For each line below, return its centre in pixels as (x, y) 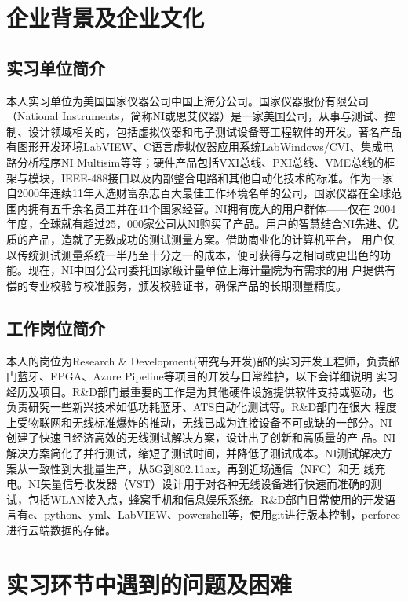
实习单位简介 (56, 67)
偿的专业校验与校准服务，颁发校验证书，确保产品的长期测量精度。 (177, 285)
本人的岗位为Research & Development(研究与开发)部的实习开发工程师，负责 (197, 360)
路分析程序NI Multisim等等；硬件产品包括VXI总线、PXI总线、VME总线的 (195, 162)
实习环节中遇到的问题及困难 (149, 584)
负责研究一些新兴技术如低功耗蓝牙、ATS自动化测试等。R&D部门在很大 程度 (202, 407)
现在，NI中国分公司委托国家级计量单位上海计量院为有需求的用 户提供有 (212, 270)
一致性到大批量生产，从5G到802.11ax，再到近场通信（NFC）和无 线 (201, 468)
